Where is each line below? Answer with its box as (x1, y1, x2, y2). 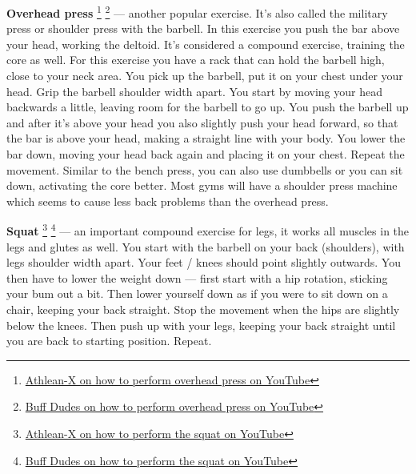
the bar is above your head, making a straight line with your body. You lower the (6, 130, 406, 147)
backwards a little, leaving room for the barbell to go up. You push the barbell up (6, 98, 409, 115)
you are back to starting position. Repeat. (6, 332, 212, 349)
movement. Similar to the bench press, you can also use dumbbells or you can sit (6, 161, 403, 178)
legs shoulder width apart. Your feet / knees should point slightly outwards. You (6, 254, 401, 271)
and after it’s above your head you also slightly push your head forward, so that (6, 114, 398, 131)
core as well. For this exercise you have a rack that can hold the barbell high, (6, 51, 385, 68)
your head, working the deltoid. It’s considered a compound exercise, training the (6, 35, 405, 52)
